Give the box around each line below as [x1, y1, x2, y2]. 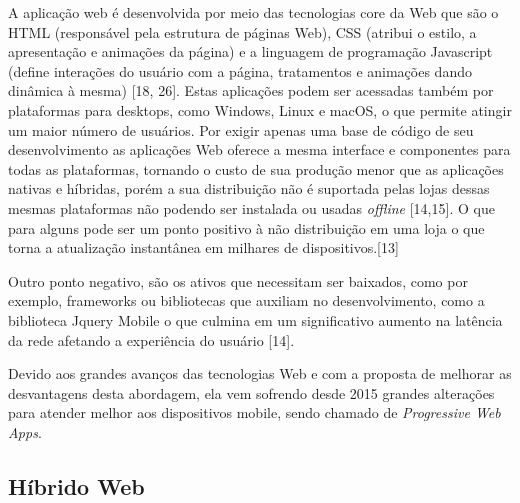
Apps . [8, 421, 42, 442]
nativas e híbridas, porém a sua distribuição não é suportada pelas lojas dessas [8, 178, 490, 199]
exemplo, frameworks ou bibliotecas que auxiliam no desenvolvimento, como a [8, 290, 485, 311]
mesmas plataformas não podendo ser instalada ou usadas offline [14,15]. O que [8, 197, 495, 218]
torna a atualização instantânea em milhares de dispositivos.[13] [8, 237, 399, 258]
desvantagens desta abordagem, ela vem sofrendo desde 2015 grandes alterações [8, 382, 495, 403]
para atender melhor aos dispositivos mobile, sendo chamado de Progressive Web [8, 402, 501, 423]
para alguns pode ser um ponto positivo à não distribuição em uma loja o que [8, 217, 485, 238]
